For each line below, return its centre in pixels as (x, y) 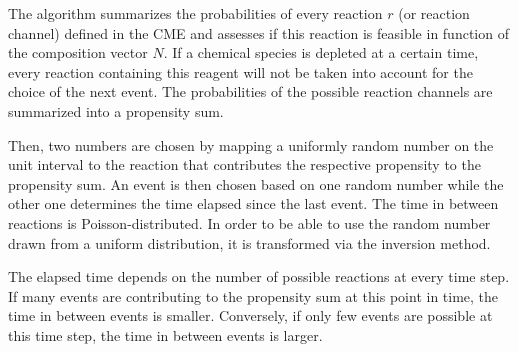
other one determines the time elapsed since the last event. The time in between (253, 203)
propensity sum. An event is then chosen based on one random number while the (256, 183)
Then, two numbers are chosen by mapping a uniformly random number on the (251, 144)
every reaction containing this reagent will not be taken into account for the (240, 71)
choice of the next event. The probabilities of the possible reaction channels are (250, 91)
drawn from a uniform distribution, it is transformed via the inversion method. (249, 242)
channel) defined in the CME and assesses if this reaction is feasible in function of (258, 32)
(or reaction (434, 13)
